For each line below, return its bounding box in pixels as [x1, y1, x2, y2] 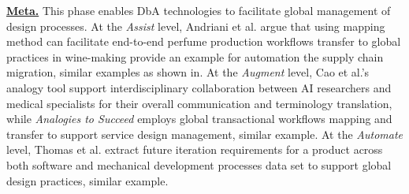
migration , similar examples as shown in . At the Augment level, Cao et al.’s [6, 64, 370, 80]
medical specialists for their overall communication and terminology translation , [6, 95, 392, 111]
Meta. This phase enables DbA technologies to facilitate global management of [6, 2, 391, 18]
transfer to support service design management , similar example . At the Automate [6, 125, 403, 142]
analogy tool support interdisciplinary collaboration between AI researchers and [6, 79, 392, 95]
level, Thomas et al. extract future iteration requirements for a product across [6, 141, 383, 158]
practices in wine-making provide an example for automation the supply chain [6, 48, 384, 65]
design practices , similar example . [6, 172, 169, 188]
